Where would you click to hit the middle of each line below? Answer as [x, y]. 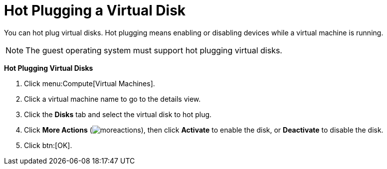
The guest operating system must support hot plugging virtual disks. [154, 50]
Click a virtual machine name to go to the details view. [112, 99]
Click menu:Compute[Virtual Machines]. [90, 83]
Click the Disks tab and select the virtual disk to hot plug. [118, 114]
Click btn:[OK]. [48, 145]
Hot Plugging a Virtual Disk [95, 10]
